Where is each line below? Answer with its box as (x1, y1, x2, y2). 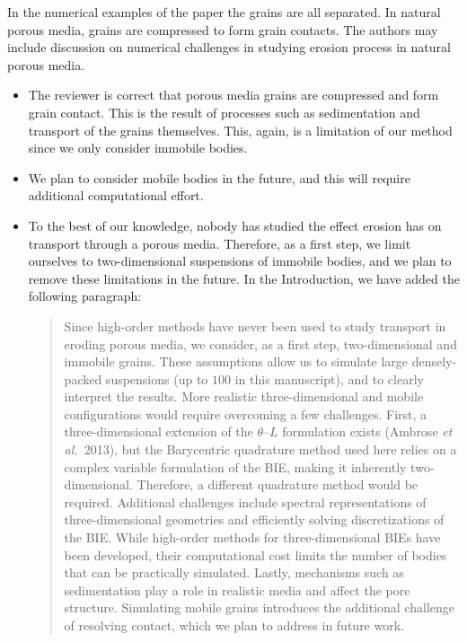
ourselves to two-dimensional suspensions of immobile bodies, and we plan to (28, 251, 452, 270)
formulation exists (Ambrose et (282, 422, 453, 441)
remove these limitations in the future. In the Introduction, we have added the (28, 268, 460, 287)
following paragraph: (28, 286, 142, 305)
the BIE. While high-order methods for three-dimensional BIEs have (64, 528, 441, 547)
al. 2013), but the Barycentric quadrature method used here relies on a (64, 440, 457, 459)
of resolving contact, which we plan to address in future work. (64, 616, 404, 634)
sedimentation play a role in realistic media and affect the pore (64, 580, 410, 599)
